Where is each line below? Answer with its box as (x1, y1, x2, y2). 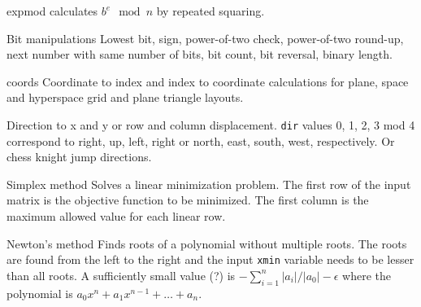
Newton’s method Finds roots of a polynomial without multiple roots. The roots (7, 235, 407, 252)
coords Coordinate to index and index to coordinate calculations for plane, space (7, 72, 409, 90)
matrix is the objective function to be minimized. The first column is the (7, 191, 369, 208)
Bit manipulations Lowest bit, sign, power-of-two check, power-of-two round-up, (7, 29, 404, 46)
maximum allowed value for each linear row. (7, 208, 226, 224)
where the (342, 266, 392, 283)
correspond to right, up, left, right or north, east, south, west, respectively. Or (7, 132, 395, 149)
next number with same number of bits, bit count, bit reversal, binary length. (7, 46, 393, 63)
